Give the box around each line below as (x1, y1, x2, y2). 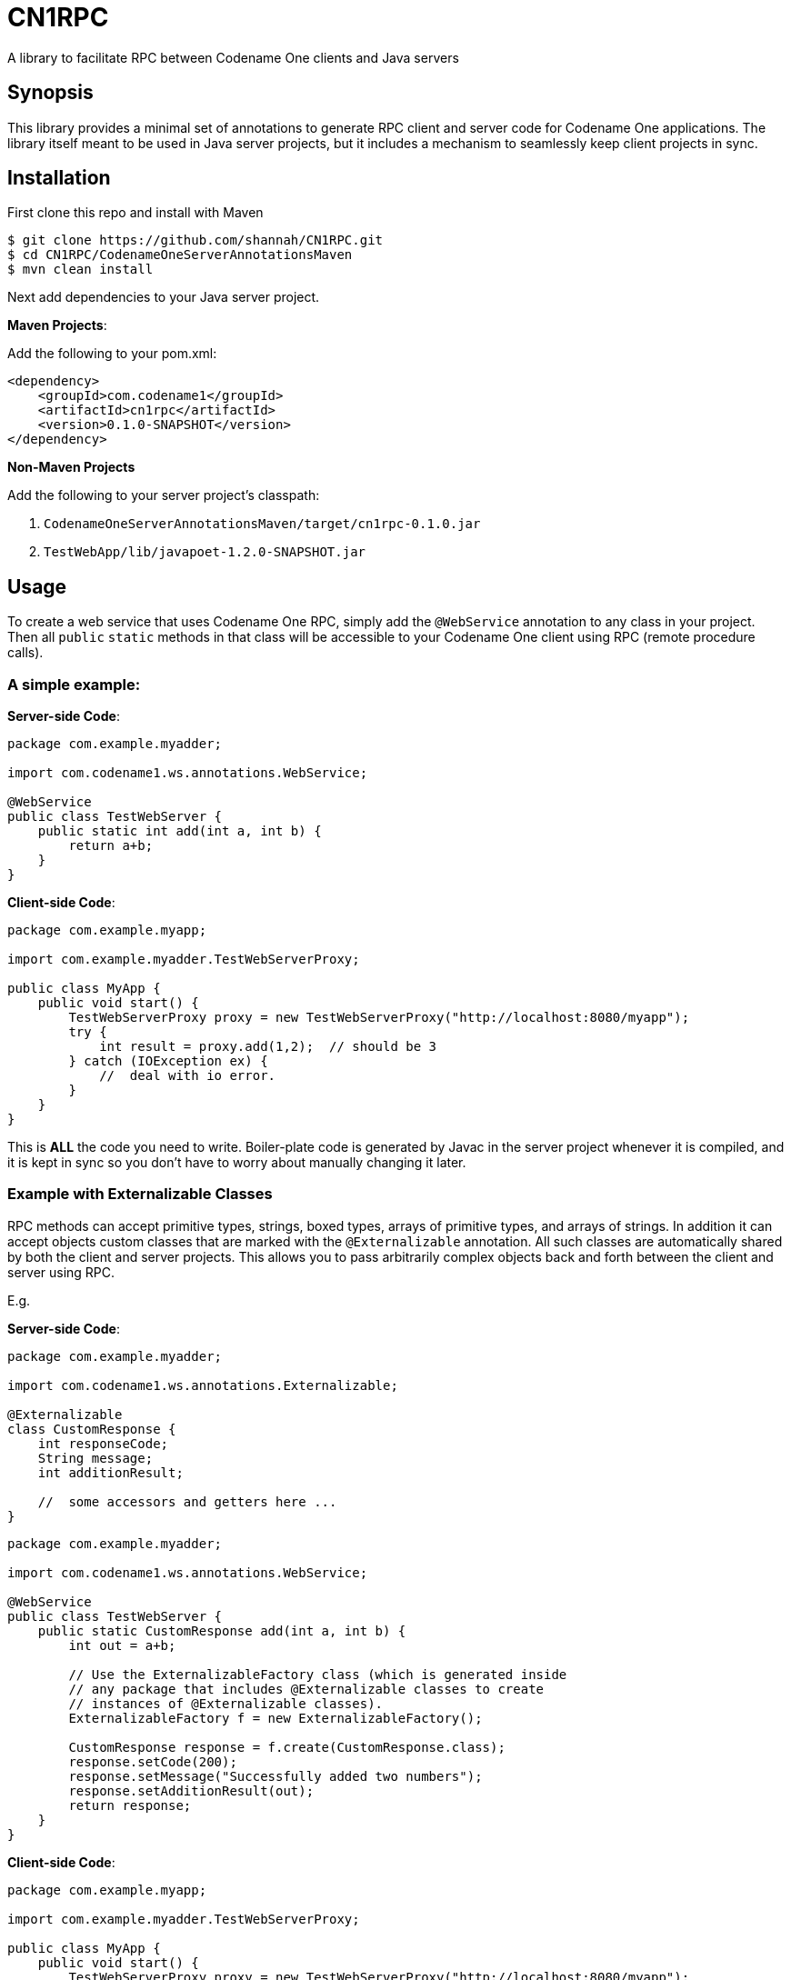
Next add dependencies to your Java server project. (7, 289, 320, 305)
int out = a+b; (68, 1637, 176, 1653)
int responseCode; (37, 1435, 169, 1451)
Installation (7, 166, 111, 190)
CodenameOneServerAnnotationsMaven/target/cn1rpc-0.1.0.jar (44, 516, 481, 532)
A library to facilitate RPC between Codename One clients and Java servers (7, 49, 459, 65)
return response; (68, 1797, 192, 1813)
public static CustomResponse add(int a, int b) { (37, 1623, 406, 1638)
